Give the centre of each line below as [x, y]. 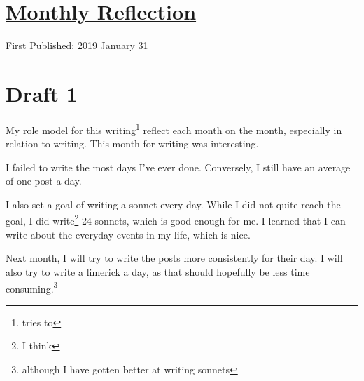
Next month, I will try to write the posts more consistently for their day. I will [174, 258]
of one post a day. [44, 181]
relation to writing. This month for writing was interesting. [132, 143]
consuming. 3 [32, 287]
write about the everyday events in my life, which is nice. [128, 234]
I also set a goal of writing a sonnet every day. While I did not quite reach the [173, 204]
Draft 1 [42, 93]
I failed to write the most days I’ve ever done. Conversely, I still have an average [178, 167]
